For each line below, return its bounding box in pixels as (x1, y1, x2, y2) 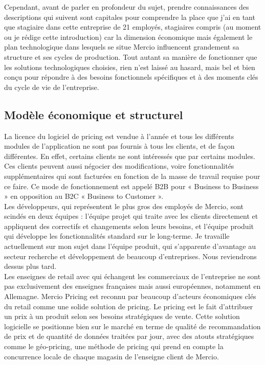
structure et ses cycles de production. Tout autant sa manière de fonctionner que (4, 51, 257, 62)
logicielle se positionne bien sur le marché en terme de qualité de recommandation (4, 321, 261, 331)
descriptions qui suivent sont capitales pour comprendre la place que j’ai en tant (4, 11, 255, 22)
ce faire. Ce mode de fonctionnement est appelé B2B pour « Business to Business (4, 180, 259, 191)
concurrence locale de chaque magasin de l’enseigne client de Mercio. (4, 351, 219, 361)
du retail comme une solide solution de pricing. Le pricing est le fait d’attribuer (4, 301, 253, 311)
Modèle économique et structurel (4, 106, 183, 122)
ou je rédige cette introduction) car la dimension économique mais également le (4, 31, 253, 42)
